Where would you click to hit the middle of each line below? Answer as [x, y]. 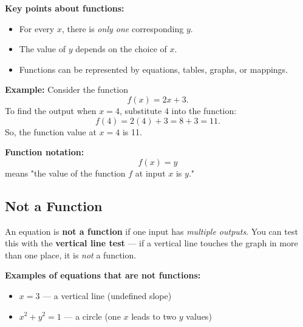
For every [37, 28]
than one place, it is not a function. [71, 255]
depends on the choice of [121, 49]
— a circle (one [92, 316]
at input [150, 173]
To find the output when [51, 110]
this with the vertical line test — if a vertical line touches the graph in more [151, 243]
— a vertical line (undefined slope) [107, 295]
